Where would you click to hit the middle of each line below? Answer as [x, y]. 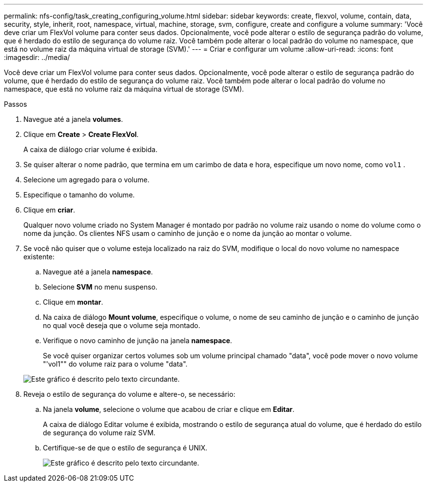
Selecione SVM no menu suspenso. [100, 287]
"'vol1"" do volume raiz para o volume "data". [115, 364]
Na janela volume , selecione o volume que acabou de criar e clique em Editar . [169, 409]
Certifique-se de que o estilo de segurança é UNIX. [125, 448]
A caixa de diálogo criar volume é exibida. [90, 149]
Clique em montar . [73, 302]
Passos [16, 104]
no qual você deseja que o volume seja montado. [122, 325]
